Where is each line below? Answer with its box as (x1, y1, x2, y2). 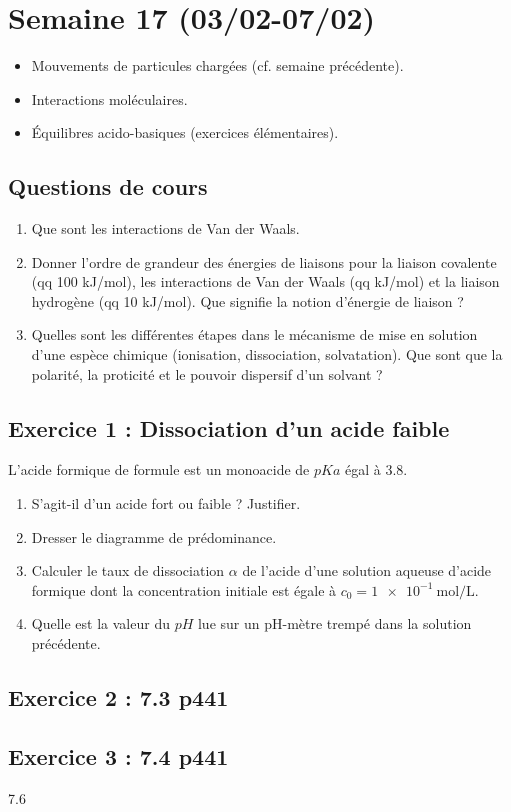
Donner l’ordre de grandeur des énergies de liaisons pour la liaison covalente (31, 251, 497, 272)
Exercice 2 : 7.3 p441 (8, 682, 229, 713)
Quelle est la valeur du (31, 613, 170, 634)
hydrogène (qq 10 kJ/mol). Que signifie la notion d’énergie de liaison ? (31, 290, 464, 311)
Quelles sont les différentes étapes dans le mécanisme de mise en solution (31, 324, 478, 345)
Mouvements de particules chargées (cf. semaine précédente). (31, 55, 404, 76)
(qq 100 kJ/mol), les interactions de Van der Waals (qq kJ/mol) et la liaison (31, 271, 500, 292)
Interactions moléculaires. (31, 88, 188, 109)
